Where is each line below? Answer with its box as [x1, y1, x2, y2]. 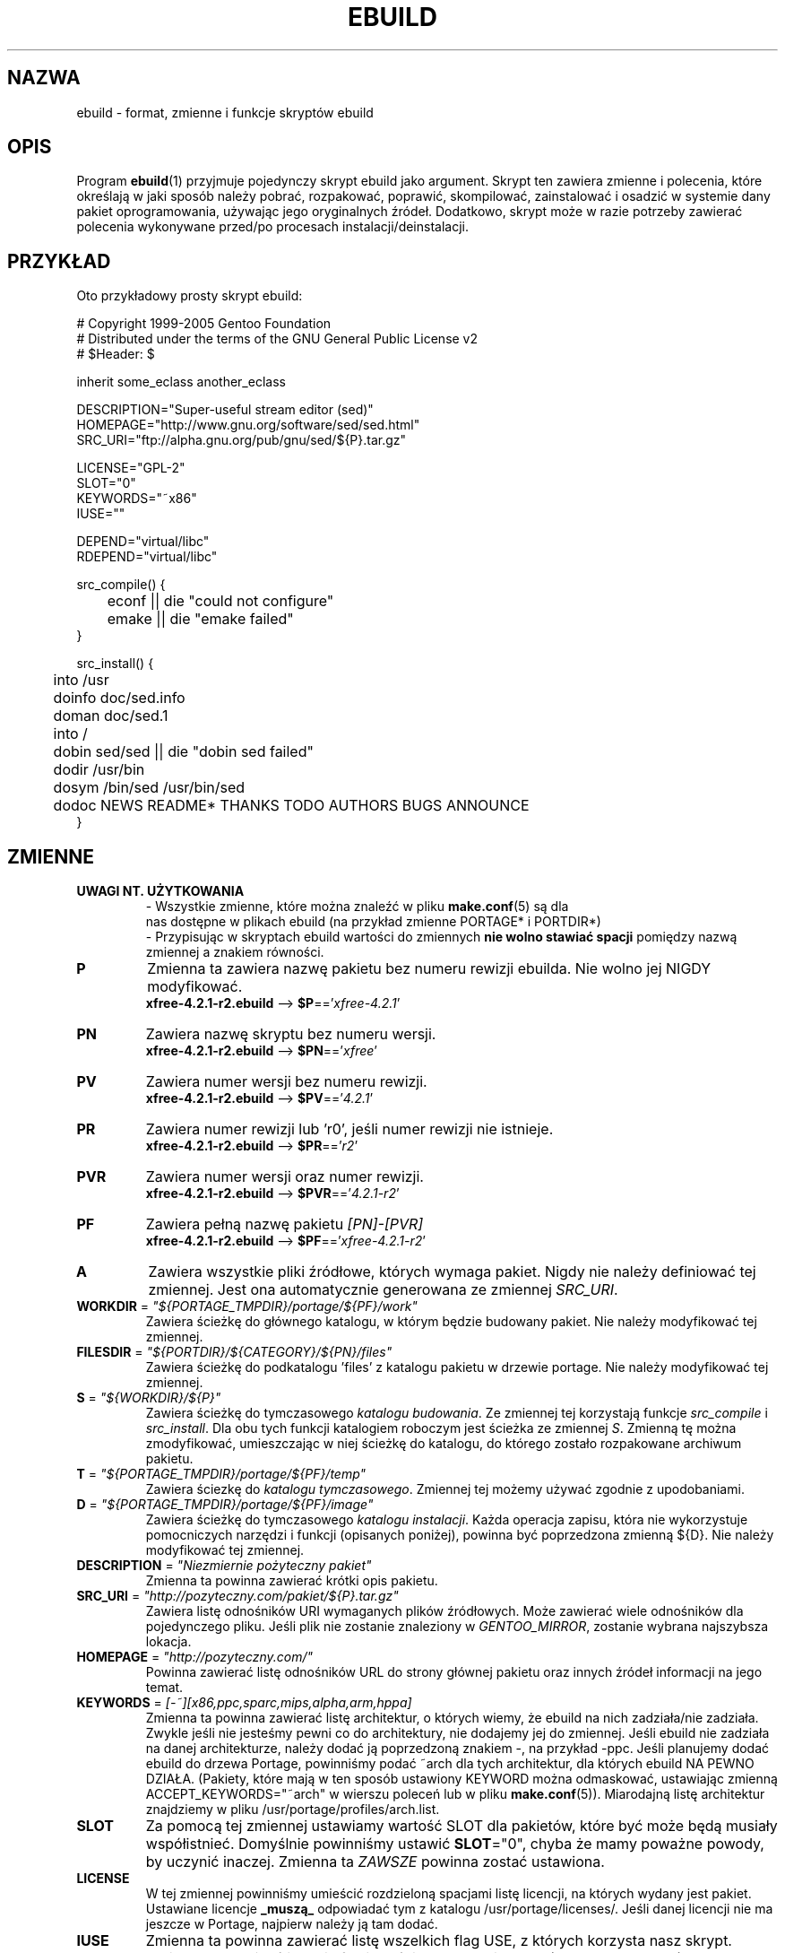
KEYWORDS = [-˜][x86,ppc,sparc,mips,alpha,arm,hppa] [76, 1695, 412, 1711]
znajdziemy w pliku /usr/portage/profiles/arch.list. [145, 1801, 440, 1818]
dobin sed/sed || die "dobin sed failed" [53, 742, 314, 761]
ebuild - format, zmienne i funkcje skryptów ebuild [76, 104, 374, 120]
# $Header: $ [76, 346, 155, 362]
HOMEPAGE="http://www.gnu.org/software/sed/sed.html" [76, 417, 420, 433]
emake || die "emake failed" [107, 610, 294, 629]
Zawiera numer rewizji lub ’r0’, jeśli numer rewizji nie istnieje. [145, 1120, 554, 1139]
